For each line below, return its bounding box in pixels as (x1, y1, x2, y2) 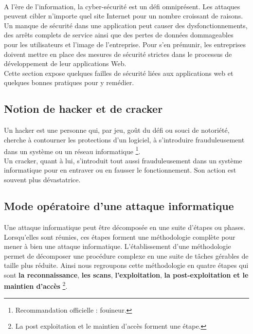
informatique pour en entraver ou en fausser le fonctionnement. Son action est (4, 165, 236, 175)
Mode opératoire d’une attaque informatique (4, 198, 234, 213)
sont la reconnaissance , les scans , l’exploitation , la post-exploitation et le (4, 269, 249, 280)
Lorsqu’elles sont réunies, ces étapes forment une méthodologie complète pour (4, 231, 235, 242)
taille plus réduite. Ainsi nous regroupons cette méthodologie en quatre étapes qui (4, 260, 249, 270)
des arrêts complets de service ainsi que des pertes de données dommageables (4, 30, 234, 40)
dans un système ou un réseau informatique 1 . (4, 144, 141, 156)
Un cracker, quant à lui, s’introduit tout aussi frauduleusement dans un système (4, 155, 242, 165)
